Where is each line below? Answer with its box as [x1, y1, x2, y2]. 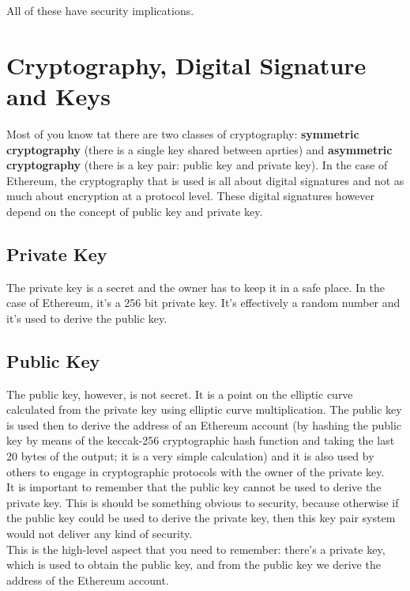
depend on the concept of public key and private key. [6, 203, 263, 219]
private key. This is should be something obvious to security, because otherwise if [6, 494, 399, 510]
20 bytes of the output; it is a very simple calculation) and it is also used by [6, 448, 374, 464]
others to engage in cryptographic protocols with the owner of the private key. [6, 463, 385, 479]
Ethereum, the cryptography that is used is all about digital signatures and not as [6, 172, 404, 188]
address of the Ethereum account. [6, 571, 169, 588]
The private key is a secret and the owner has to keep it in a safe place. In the [6, 278, 386, 295]
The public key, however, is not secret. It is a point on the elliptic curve [6, 385, 353, 402]
